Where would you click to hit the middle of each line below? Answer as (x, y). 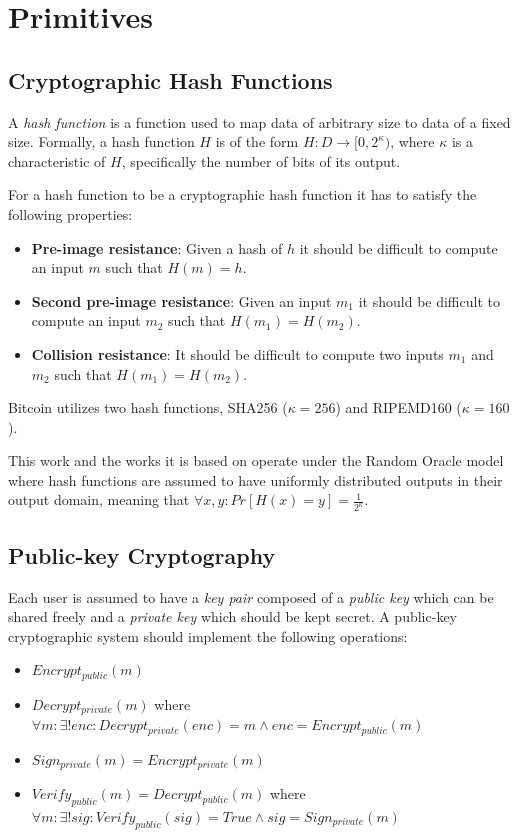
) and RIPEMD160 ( (398, 407)
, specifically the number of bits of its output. (261, 160)
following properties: (70, 213)
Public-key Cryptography (142, 554)
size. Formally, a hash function (101, 141)
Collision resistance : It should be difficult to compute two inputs (237, 353)
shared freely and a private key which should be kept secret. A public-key (232, 616)
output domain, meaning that (99, 499)
